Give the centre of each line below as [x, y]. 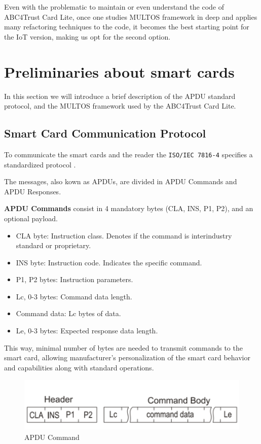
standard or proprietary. [53, 245]
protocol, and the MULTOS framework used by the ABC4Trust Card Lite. [120, 106]
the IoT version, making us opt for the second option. [87, 36]
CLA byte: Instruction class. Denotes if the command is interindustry [124, 235]
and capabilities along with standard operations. [79, 367]
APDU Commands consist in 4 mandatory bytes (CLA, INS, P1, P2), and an [129, 208]
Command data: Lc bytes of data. [68, 313]
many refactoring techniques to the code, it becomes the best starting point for [127, 27]
